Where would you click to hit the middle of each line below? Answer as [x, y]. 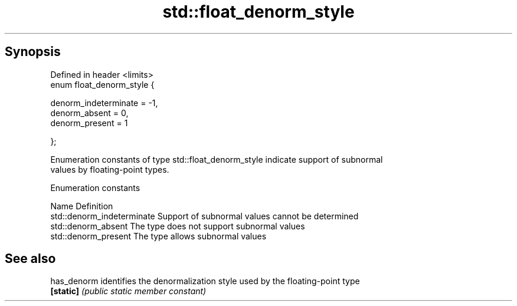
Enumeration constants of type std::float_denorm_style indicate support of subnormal [217, 159]
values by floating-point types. [110, 169]
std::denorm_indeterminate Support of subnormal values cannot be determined [204, 216]
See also [30, 259]
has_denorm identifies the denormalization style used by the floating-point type [205, 281]
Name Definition [82, 206]
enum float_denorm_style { [102, 84]
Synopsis [33, 52]
